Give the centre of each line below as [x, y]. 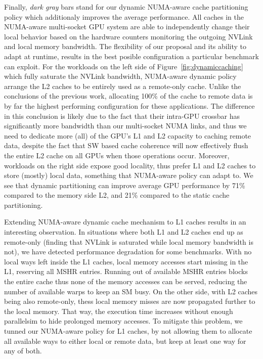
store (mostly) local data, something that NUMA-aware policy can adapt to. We [129, 175]
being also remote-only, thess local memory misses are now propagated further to [130, 301]
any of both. [23, 351]
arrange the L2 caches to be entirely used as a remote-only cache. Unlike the [123, 86]
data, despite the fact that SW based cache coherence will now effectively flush [126, 145]
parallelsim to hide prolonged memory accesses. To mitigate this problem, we [123, 321]
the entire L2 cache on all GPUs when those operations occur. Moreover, [117, 155]
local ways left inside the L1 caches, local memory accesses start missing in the [126, 261]
